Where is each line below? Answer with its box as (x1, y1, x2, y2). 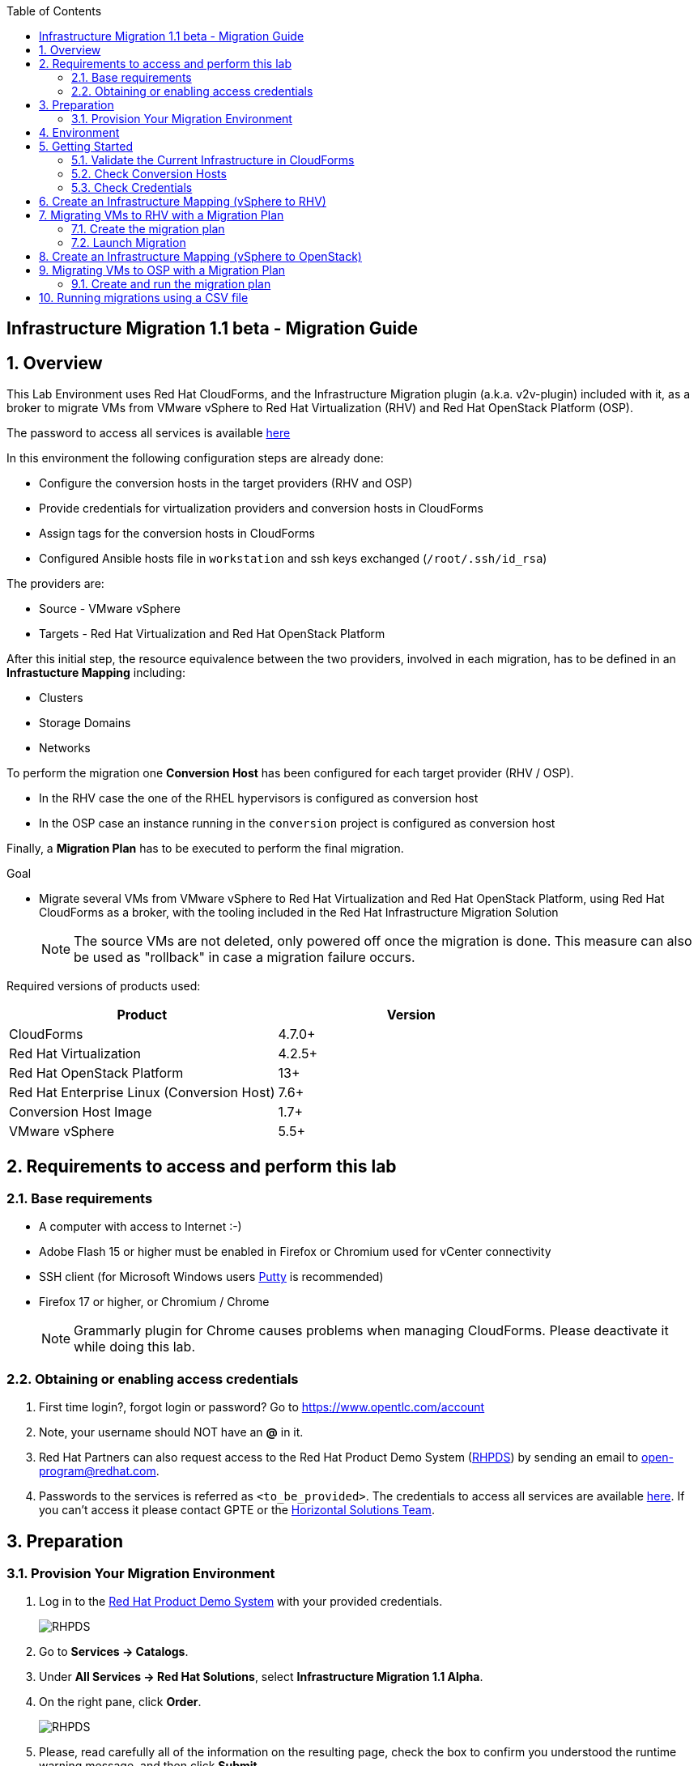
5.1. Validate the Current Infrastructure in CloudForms (71, 153, 355, 167)
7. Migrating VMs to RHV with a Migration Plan (39, 208, 284, 222)
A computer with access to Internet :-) (39, 1219, 242, 1234)
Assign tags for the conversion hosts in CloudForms (39, 526, 315, 541)
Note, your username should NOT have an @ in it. (39, 1425, 304, 1440)
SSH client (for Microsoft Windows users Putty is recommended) (39, 1270, 384, 1284)
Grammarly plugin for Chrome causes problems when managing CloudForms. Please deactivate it (74, 1322, 669, 1339)
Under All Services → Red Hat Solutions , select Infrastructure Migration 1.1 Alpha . (39, 1670, 483, 1684)
